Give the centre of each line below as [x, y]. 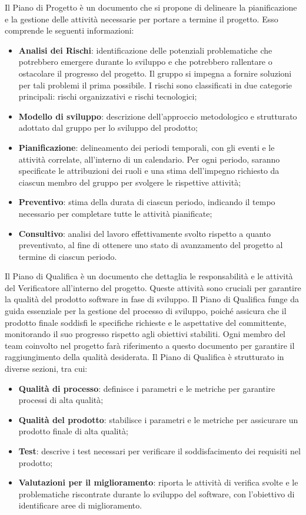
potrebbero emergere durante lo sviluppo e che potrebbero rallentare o [145, 62]
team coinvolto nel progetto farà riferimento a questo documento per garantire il [150, 345]
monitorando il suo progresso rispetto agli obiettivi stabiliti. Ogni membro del [145, 334]
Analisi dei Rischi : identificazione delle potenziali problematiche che [145, 50]
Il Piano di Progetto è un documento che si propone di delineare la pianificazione [151, 7]
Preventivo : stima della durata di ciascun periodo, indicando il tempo [147, 202]
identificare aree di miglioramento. [80, 505]
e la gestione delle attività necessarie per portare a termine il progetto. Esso [142, 19]
